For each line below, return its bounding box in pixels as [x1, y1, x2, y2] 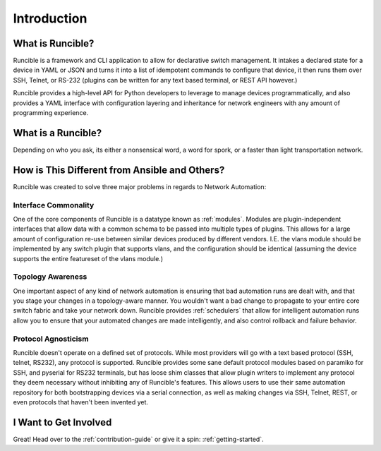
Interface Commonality [13, 200, 95, 210]
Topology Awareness [13, 272, 87, 282]
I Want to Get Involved [13, 416, 112, 428]
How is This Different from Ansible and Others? [13, 164, 225, 176]
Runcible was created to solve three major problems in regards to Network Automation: [13, 182, 267, 191]
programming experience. [13, 109, 89, 117]
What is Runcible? [13, 37, 95, 49]
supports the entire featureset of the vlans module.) [13, 254, 164, 263]
